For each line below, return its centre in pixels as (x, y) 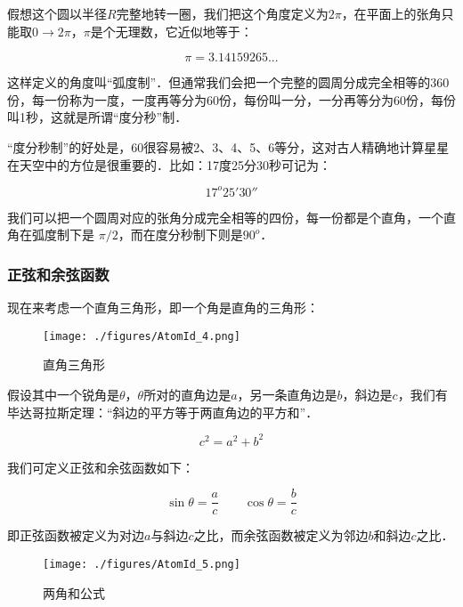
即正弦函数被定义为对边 (76, 535)
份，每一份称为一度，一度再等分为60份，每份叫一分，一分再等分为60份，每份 (231, 99)
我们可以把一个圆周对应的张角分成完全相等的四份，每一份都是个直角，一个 (225, 217)
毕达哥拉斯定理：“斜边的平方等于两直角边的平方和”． (163, 412)
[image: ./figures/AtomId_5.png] (142, 564)
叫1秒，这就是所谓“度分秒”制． (97, 117)
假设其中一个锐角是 (63, 394)
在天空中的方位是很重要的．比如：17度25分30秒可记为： (169, 164)
